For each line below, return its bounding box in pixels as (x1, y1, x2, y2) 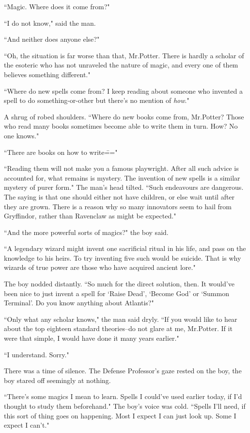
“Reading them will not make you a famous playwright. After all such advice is (4, 163, 239, 173)
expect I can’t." (4, 420, 49, 430)
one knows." (4, 130, 39, 140)
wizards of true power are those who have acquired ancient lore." (4, 262, 196, 272)
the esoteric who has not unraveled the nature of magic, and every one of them (4, 60, 238, 70)
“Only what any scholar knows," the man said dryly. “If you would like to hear (4, 314, 237, 324)
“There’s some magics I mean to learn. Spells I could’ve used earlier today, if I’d (4, 391, 242, 401)
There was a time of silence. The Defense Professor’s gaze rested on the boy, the (4, 366, 242, 376)
